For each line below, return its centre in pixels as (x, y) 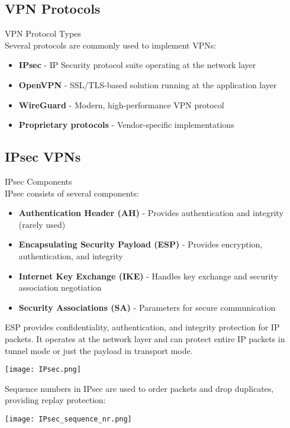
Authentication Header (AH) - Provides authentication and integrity (151, 213)
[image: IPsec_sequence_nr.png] (68, 419)
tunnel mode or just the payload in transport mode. (99, 350)
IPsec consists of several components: (72, 193)
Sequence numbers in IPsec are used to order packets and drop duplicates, (139, 388)
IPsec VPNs (43, 157)
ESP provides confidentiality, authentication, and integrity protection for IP (142, 327)
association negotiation (60, 287)
